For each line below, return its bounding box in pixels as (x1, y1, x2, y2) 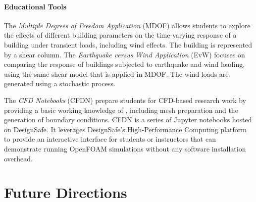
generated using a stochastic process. (4, 78, 115, 89)
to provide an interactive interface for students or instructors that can (4, 134, 216, 144)
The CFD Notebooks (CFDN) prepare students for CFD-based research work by (4, 95, 246, 105)
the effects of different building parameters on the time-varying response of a (4, 30, 237, 40)
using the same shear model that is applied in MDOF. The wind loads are (4, 68, 229, 79)
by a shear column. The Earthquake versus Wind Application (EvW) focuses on (4, 49, 245, 59)
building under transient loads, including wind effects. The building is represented (4, 39, 253, 50)
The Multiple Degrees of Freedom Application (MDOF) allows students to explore (4, 20, 251, 30)
